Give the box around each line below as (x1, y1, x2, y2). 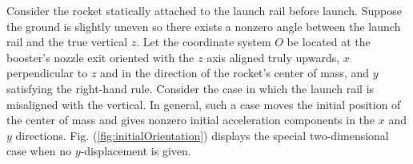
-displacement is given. (80, 143, 191, 159)
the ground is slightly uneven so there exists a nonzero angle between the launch (6, 18, 401, 34)
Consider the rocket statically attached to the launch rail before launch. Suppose (6, 2, 402, 18)
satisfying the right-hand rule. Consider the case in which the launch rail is (6, 80, 375, 96)
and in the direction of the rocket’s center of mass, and (100, 64, 370, 81)
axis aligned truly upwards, (206, 49, 340, 65)
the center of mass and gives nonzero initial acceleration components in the (6, 111, 375, 128)
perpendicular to (6, 64, 88, 81)
